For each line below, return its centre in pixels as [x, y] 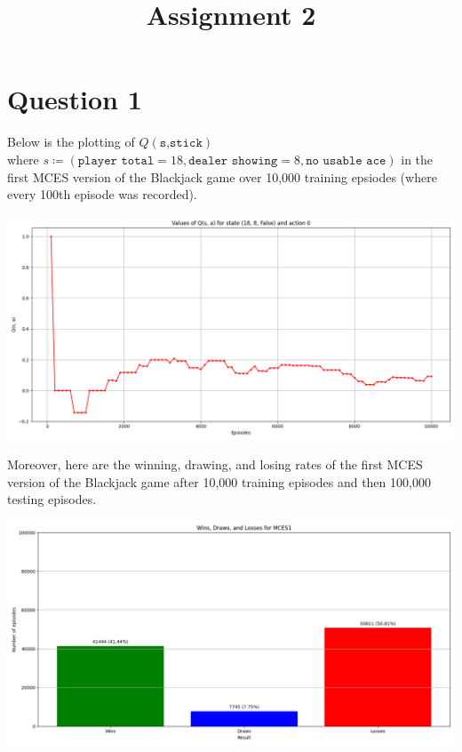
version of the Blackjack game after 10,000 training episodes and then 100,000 [219, 481]
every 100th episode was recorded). [102, 194]
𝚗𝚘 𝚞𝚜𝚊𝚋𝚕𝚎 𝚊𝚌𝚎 [346, 160]
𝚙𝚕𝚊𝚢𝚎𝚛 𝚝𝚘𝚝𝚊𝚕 [116, 160]
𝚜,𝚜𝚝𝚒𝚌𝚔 [181, 144]
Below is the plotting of [71, 142]
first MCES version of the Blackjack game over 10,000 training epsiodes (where [222, 176]
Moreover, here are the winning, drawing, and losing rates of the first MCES [215, 464]
